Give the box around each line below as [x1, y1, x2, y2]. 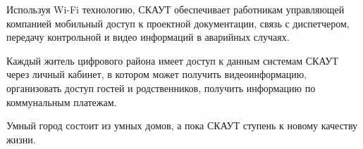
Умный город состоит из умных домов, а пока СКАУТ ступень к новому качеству [6, 118, 358, 133]
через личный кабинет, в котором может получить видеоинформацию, [6, 67, 307, 82]
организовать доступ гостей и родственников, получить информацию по [6, 80, 316, 95]
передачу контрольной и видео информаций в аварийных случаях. [6, 30, 290, 44]
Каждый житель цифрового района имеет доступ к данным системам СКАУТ [6, 53, 338, 67]
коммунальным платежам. [6, 94, 117, 109]
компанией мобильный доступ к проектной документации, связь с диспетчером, [6, 15, 350, 30]
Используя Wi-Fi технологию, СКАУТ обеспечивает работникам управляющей [6, 2, 345, 16]
